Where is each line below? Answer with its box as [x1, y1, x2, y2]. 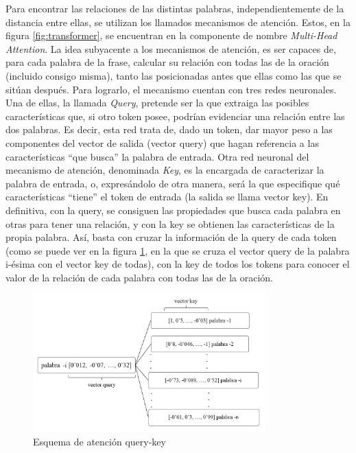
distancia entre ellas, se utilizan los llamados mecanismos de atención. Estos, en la [5, 14, 351, 29]
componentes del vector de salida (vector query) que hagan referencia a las [5, 135, 319, 150]
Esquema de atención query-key [33, 434, 166, 449]
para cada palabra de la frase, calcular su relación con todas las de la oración [5, 55, 329, 69]
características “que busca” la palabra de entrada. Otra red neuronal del [5, 149, 309, 163]
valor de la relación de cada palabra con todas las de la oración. [5, 270, 273, 284]
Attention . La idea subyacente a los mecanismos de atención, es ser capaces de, [5, 41, 336, 56]
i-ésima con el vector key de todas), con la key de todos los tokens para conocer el [5, 257, 350, 271]
